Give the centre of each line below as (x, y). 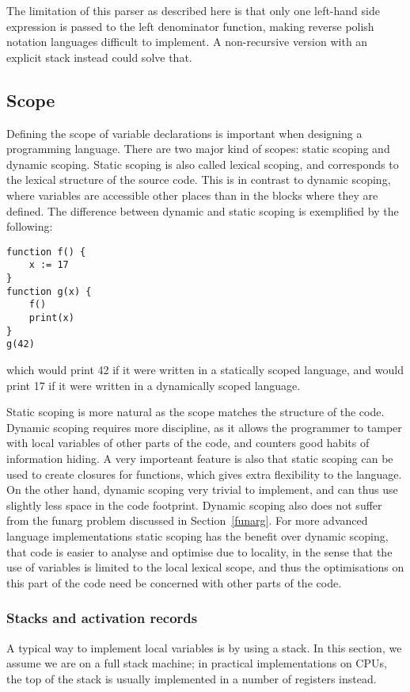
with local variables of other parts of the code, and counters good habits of (188, 443)
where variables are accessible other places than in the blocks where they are (192, 195)
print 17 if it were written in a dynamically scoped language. (154, 385)
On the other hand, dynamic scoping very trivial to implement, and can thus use (202, 489)
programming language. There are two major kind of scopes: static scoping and (198, 149)
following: (30, 226)
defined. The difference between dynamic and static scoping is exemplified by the (203, 210)
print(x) (51, 318)
